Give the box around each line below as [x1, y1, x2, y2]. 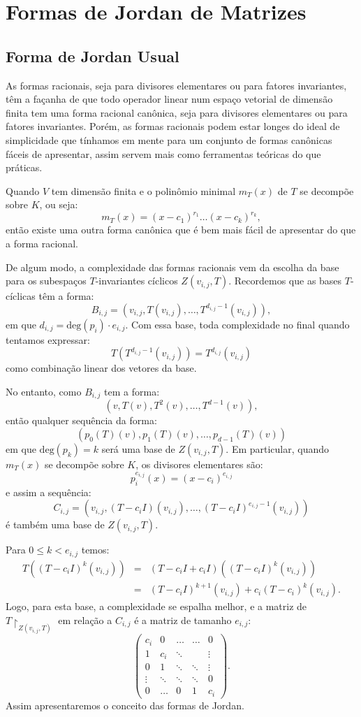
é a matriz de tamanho [134, 612, 232, 627]
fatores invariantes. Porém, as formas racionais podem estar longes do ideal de [6, 119, 340, 133]
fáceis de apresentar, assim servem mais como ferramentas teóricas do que [6, 146, 321, 161]
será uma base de [101, 442, 175, 456]
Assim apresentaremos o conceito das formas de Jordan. [6, 697, 244, 712]
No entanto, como [6, 384, 82, 398]
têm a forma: [38, 289, 94, 303]
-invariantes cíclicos [95, 273, 178, 288]
